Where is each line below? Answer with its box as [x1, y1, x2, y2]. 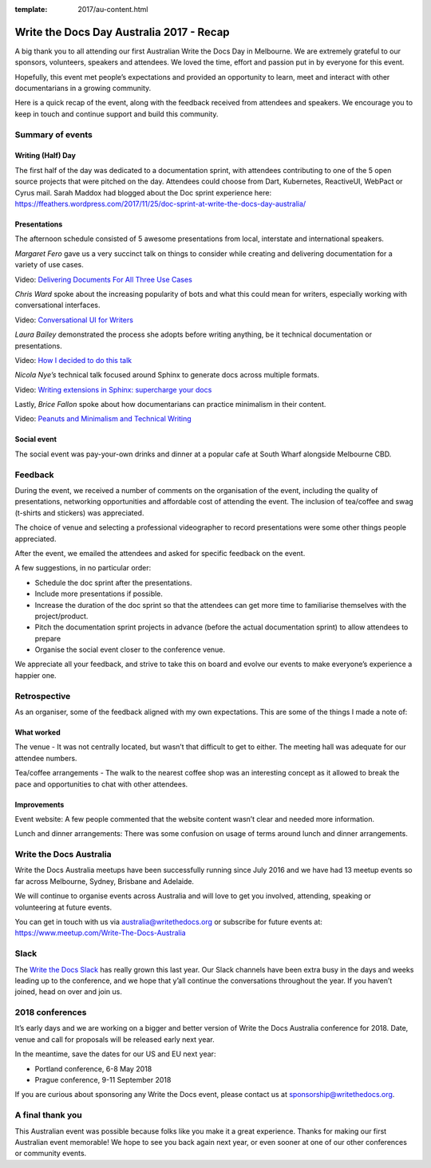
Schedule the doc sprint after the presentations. [34, 578, 192, 587]
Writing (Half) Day [14, 151, 76, 160]
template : [14, 5, 48, 14]
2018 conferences [14, 1007, 87, 1018]
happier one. [14, 670, 57, 680]
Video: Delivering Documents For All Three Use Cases [14, 274, 193, 284]
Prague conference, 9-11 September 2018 [34, 1075, 172, 1085]
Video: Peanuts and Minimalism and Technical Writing [14, 414, 192, 424]
